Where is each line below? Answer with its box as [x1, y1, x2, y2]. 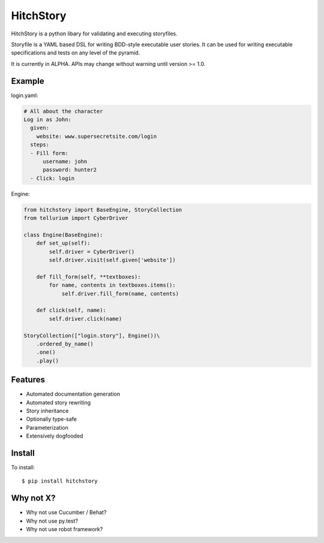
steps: [30, 141, 50, 148]
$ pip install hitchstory [22, 478, 98, 485]
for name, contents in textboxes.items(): [49, 282, 176, 289]
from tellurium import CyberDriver [23, 215, 128, 222]
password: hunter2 [43, 167, 97, 173]
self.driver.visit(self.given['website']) [49, 257, 176, 264]
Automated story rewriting [26, 399, 91, 406]
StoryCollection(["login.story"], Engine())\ [23, 332, 160, 339]
